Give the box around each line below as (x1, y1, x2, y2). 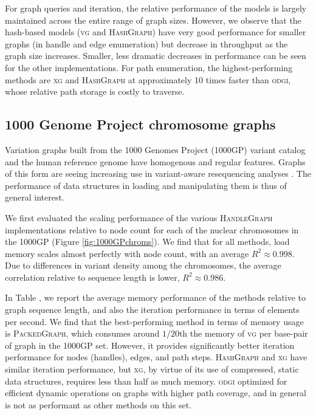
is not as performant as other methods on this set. (5, 398, 192, 411)
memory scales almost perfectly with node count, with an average (5, 247, 249, 259)
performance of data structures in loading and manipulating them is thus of (5, 179, 287, 191)
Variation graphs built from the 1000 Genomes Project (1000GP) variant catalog (5, 143, 306, 156)
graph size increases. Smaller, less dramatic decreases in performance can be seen (5, 49, 306, 62)
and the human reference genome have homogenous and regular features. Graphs (5, 155, 306, 168)
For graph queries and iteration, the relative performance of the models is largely (5, 2, 307, 14)
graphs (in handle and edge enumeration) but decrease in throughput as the (5, 37, 288, 50)
